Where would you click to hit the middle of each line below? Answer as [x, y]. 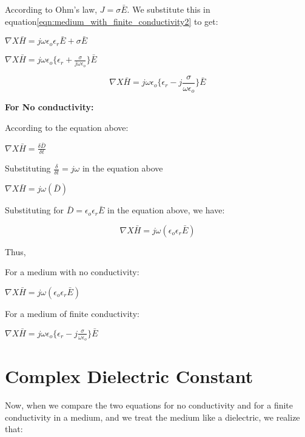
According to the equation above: [67, 127]
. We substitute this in [169, 9]
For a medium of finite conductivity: [72, 314]
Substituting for [34, 210]
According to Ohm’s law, [51, 9]
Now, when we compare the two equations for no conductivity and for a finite [149, 405]
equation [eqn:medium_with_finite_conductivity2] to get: [112, 21]
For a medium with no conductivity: [72, 272]
